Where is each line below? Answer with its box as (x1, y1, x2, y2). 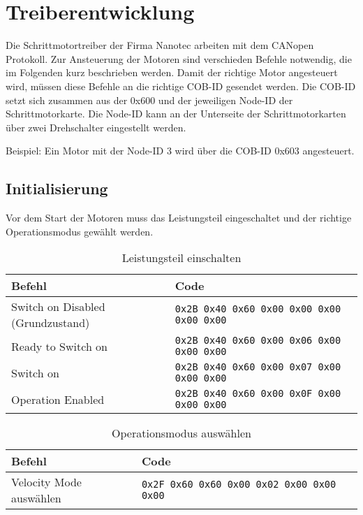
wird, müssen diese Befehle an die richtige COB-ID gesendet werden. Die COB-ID (6, 78, 356, 93)
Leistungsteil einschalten (121, 249, 242, 266)
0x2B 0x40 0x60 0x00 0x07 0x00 (175, 361, 341, 373)
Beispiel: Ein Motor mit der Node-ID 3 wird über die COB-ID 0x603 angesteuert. (6, 143, 355, 158)
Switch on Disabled (11, 298, 105, 315)
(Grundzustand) (11, 314, 90, 331)
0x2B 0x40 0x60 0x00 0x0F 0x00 (175, 388, 341, 400)
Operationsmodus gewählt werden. (6, 224, 154, 238)
